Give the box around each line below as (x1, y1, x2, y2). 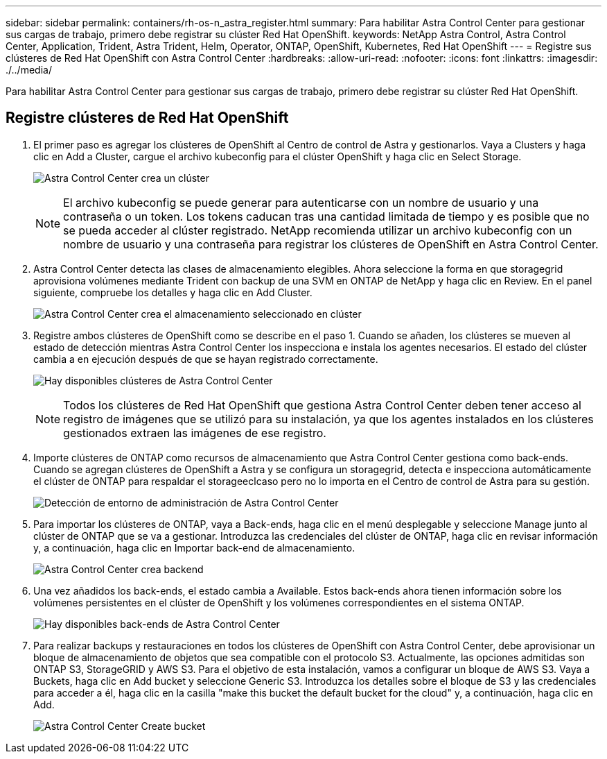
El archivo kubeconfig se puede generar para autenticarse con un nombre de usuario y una (63, 195, 539, 210)
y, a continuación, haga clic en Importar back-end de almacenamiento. (33, 541, 355, 554)
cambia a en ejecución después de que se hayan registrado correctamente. (33, 352, 378, 365)
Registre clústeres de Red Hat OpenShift (6, 109, 289, 127)
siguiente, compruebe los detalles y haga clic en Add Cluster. (33, 286, 313, 298)
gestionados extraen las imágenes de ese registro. (63, 425, 326, 440)
